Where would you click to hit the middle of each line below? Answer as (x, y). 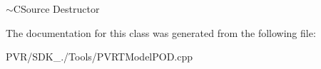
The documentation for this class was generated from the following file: (161, 32)
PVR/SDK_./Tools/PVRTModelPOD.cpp (100, 57)
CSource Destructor (56, 9)
